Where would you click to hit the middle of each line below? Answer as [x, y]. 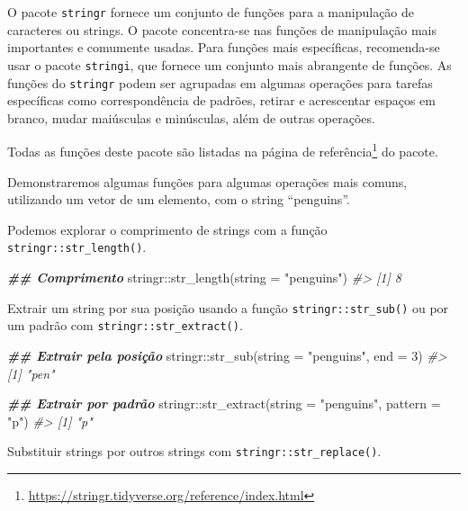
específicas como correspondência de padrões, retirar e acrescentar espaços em [221, 100]
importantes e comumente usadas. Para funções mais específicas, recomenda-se [224, 47]
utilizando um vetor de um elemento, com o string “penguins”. [179, 199]
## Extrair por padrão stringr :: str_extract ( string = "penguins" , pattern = [224, 403]
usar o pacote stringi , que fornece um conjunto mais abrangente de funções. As [229, 64]
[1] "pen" [31, 373]
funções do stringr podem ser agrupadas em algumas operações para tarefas [220, 82]
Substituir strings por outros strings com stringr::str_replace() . [194, 451]
